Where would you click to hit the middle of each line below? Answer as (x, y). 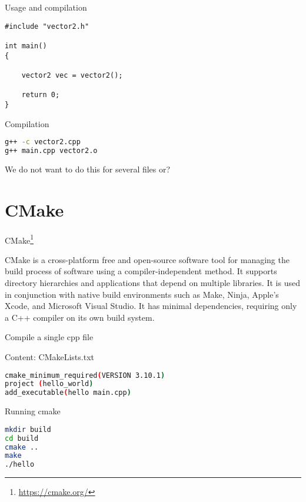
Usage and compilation (46, 7)
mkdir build (28, 429)
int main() (26, 46)
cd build (22, 438)
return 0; (41, 95)
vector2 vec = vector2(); (72, 75)
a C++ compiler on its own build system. (80, 317)
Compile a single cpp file (49, 337)
